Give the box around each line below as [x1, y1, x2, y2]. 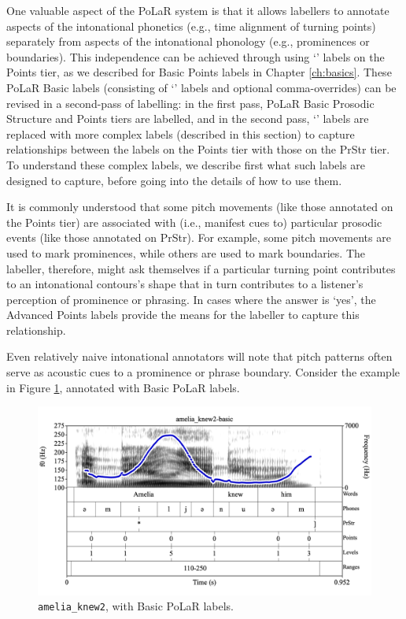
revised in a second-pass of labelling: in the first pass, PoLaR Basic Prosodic [6, 95, 375, 111]
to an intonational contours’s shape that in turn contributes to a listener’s [6, 276, 364, 292]
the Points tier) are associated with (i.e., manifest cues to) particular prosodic [6, 213, 382, 230]
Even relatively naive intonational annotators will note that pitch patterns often [6, 348, 393, 365]
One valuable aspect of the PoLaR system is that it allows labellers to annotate [6, 2, 389, 18]
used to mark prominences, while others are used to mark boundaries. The [6, 244, 365, 261]
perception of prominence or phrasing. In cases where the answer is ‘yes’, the [6, 291, 376, 307]
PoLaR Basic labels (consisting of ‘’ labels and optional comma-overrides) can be [6, 79, 397, 95]
